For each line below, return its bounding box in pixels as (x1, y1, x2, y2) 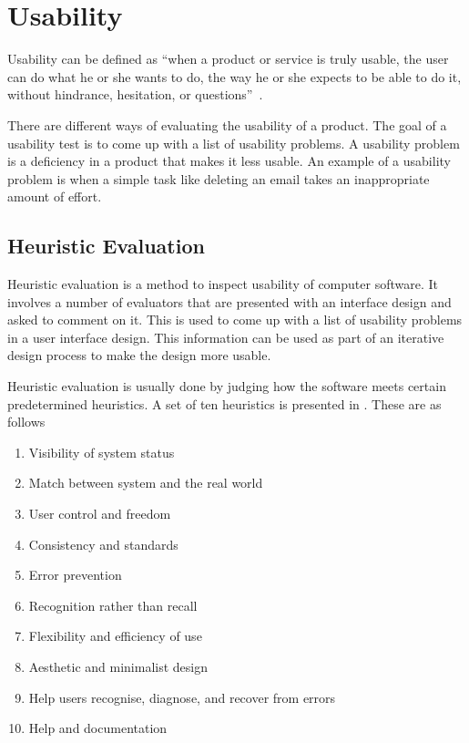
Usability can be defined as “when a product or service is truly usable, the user (7, 49, 449, 68)
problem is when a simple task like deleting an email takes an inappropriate (7, 169, 430, 188)
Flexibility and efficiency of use (28, 626, 202, 645)
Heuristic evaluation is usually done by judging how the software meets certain (7, 377, 446, 396)
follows (7, 412, 46, 431)
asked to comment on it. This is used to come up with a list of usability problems (7, 310, 463, 329)
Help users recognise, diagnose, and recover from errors (28, 687, 336, 707)
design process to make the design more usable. (7, 346, 271, 365)
